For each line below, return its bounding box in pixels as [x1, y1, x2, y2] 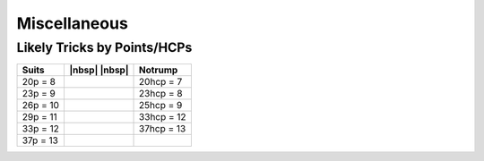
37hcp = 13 [139, 123, 186, 135]
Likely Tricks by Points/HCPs [16, 39, 193, 55]
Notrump [139, 64, 178, 76]
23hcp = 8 [139, 88, 183, 100]
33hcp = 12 [139, 111, 187, 123]
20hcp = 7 [139, 76, 183, 89]
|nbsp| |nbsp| [68, 64, 129, 76]
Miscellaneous [16, 13, 129, 33]
